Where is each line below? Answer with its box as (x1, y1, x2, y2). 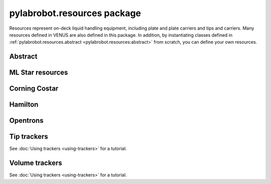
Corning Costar (9, 84, 59, 93)
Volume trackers (9, 159, 62, 167)
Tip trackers (9, 132, 48, 141)
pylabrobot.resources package (9, 8, 142, 19)
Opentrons (9, 116, 44, 125)
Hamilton (9, 101, 39, 109)
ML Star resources (9, 68, 68, 77)
